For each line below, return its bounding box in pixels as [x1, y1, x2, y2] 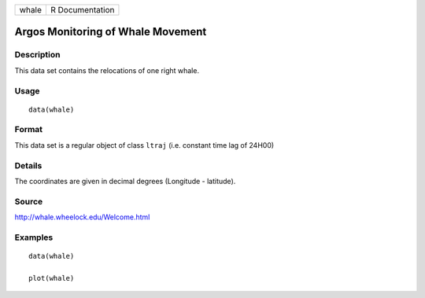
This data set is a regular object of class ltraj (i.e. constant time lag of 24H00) [14, 140, 275, 149]
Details [14, 160, 42, 171]
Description [14, 50, 61, 61]
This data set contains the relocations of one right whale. [14, 65, 200, 75]
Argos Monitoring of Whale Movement [14, 25, 207, 39]
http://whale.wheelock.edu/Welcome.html [14, 212, 150, 222]
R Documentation [50, 5, 115, 15]
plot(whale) [28, 274, 75, 282]
